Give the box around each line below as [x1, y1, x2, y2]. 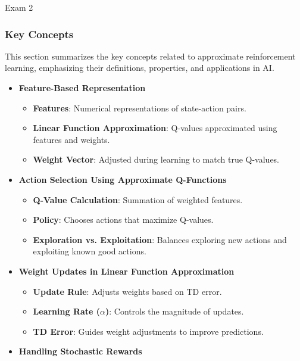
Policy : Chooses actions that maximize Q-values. [33, 213, 214, 226]
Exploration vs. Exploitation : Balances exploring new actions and [33, 233, 287, 245]
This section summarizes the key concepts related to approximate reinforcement [5, 49, 296, 62]
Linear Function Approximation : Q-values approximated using [33, 122, 277, 134]
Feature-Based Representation [18, 82, 146, 94]
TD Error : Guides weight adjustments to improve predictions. [33, 325, 264, 337]
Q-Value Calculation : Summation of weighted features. [33, 193, 243, 206]
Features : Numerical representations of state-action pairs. [33, 101, 246, 114]
